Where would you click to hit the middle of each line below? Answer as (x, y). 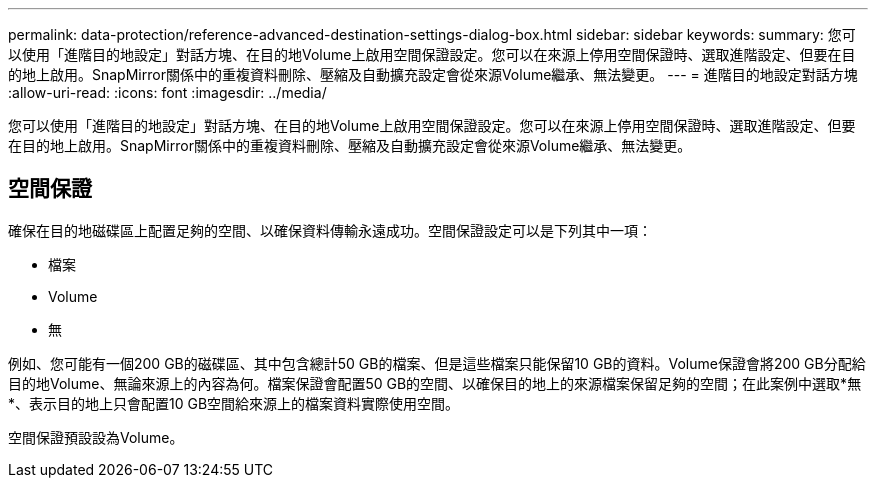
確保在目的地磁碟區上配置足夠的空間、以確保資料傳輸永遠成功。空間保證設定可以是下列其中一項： (330, 230)
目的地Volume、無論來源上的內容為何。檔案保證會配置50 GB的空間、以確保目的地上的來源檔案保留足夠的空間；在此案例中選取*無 (435, 383)
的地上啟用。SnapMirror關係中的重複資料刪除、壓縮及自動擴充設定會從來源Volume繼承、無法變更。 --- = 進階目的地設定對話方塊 (433, 74)
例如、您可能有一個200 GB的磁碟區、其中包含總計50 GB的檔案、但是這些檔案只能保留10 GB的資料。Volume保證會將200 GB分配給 (437, 363)
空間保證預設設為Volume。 (96, 437)
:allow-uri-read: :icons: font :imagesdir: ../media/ (167, 92)
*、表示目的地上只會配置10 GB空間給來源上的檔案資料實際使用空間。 (234, 403)
